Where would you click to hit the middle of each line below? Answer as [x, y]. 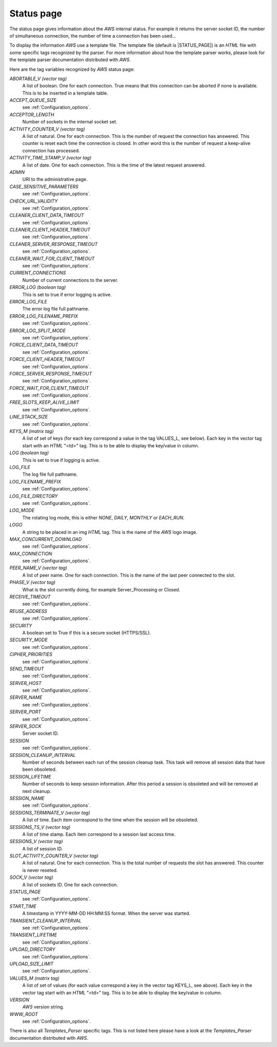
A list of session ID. [43, 849]
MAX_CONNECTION [31, 553]
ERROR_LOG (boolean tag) [38, 287]
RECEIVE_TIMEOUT [30, 597]
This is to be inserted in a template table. [65, 93]
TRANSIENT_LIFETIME [33, 935]
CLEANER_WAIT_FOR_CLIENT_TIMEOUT [52, 258]
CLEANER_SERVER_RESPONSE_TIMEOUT [54, 244]
